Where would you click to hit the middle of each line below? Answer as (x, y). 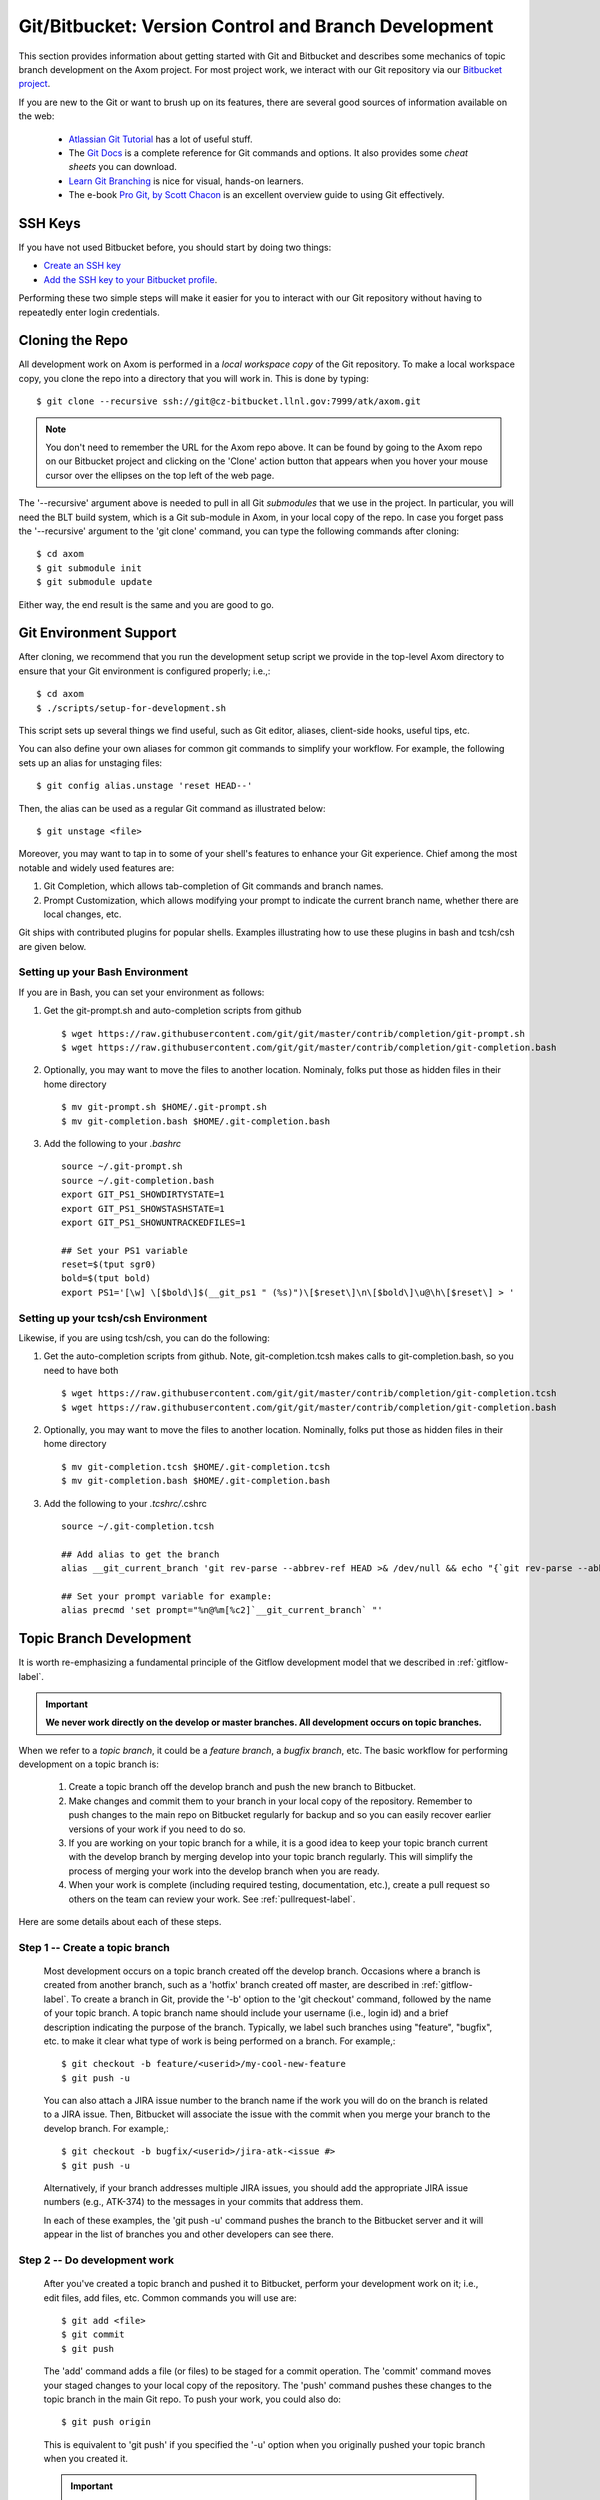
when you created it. (86, 2459)
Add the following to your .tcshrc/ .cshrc (125, 1503)
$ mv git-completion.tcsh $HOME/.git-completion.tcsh (195, 1466)
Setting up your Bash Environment (103, 972)
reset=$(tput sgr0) (109, 1264)
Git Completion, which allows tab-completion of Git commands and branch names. (213, 886)
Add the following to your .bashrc (112, 1143)
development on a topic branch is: (88, 1764)
